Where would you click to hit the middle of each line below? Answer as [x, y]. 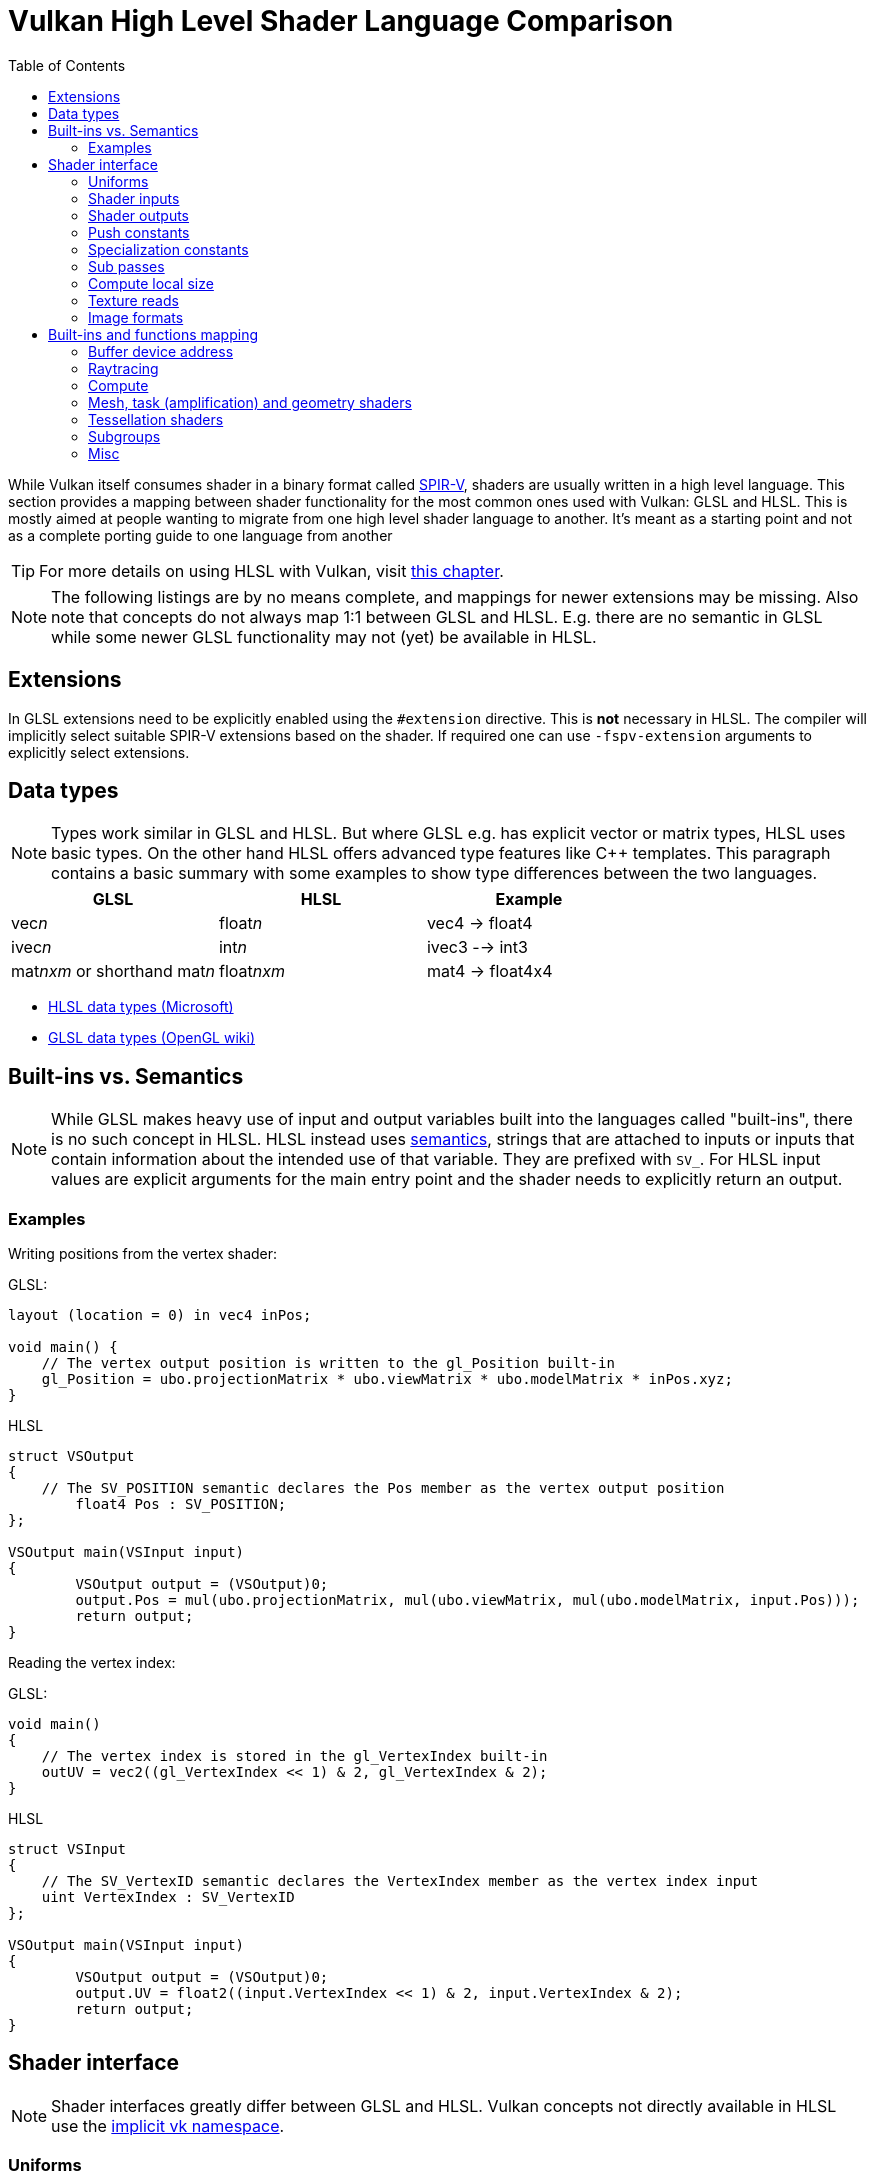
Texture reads [133, 300]
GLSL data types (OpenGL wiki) [152, 1038]
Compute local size [151, 283]
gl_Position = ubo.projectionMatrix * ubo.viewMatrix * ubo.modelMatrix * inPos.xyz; [387, 1379]
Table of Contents [67, 65]
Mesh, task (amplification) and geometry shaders [250, 402]
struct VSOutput [71, 1456]
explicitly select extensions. [99, 752]
